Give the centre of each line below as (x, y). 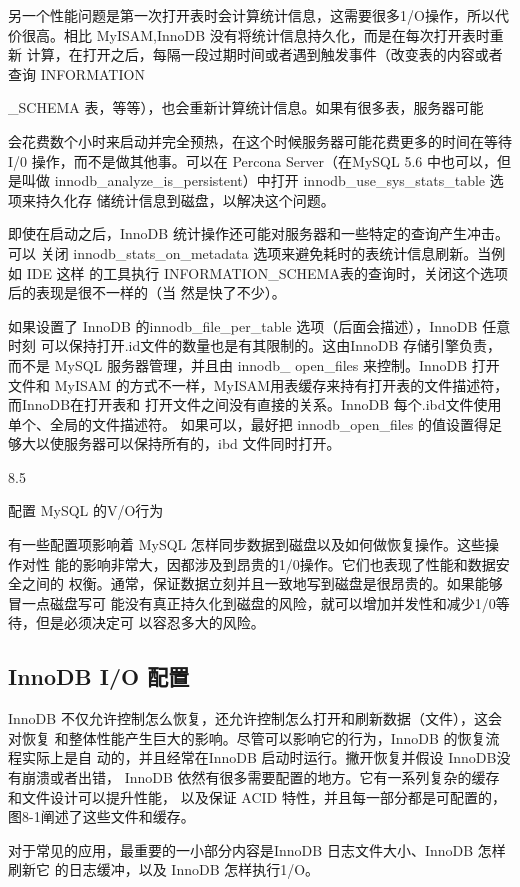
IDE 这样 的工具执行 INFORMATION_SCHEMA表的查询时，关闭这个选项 (267, 272)
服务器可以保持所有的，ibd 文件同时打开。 (202, 443)
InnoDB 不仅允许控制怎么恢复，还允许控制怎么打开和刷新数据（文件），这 (248, 718)
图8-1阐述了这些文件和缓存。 (101, 816)
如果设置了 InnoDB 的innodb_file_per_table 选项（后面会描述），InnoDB (243, 325)
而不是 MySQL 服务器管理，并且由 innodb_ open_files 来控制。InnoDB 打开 (254, 364)
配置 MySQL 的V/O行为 (86, 510)
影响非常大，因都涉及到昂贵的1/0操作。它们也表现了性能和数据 (289, 563)
